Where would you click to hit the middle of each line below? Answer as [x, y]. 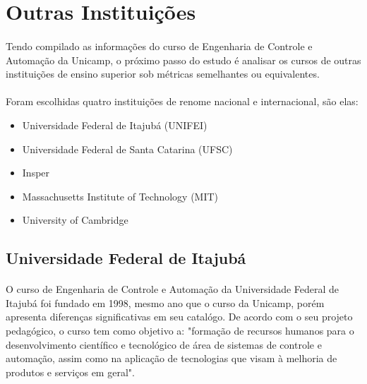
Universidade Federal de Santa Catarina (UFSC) [127, 149]
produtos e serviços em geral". [70, 372]
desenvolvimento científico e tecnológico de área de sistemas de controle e [164, 344]
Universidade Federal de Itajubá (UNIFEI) [115, 125]
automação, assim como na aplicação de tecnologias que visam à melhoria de [172, 358]
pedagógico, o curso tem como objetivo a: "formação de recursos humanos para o [180, 331]
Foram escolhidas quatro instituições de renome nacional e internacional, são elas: [182, 101]
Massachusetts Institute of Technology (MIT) [120, 196]
